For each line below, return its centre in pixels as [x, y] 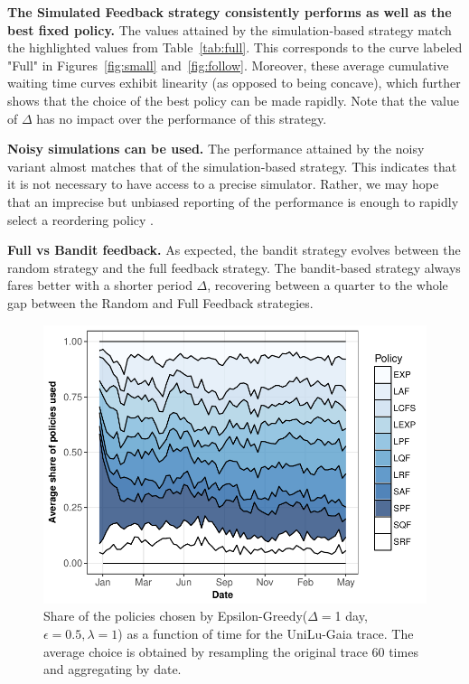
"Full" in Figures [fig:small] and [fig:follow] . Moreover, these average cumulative [228, 65]
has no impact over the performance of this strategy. [182, 118]
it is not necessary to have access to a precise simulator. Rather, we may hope [223, 184]
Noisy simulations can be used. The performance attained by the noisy [216, 149]
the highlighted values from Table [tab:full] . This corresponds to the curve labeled [235, 47]
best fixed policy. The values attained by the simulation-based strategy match [230, 29]
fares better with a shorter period [100, 285]
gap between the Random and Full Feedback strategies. [160, 302]
